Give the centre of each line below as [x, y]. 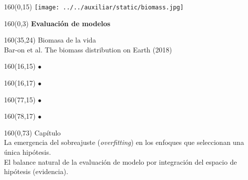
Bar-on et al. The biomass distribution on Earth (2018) [88, 49]
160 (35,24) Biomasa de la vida [50, 40]
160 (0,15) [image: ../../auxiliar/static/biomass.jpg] [94, 6]
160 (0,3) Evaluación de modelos [57, 23]
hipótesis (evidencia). [36, 171]
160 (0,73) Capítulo [32, 132]
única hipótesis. [28, 152]
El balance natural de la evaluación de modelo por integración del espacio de [121, 161]
